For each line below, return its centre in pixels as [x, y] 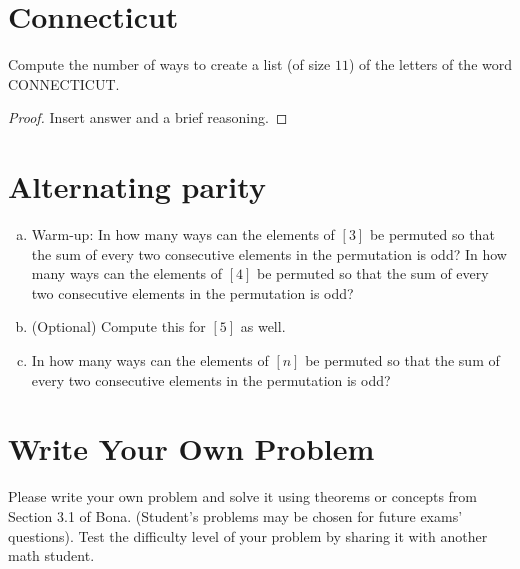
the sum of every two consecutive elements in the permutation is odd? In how [269, 253]
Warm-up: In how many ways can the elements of [183, 234]
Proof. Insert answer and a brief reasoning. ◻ [148, 117]
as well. [263, 326]
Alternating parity [137, 186]
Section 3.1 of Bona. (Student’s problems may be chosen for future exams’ [235, 515]
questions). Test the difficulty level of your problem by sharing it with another [248, 535]
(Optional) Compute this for [118, 326]
